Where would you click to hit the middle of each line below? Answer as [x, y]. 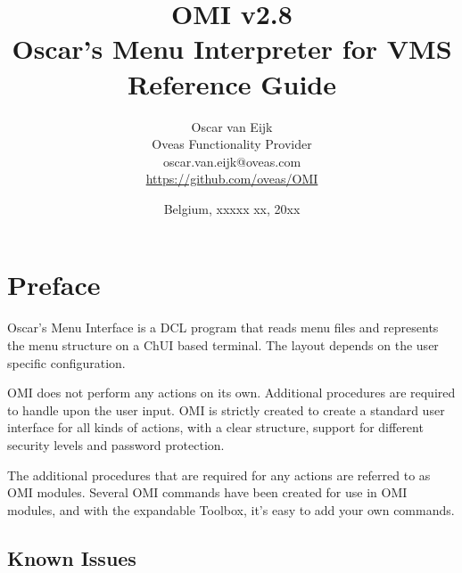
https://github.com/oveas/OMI [232, 179]
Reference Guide [232, 83]
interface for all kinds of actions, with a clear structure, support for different [215, 427]
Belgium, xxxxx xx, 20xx [232, 208]
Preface [54, 285]
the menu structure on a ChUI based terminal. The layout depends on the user [223, 345]
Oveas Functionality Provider [232, 144]
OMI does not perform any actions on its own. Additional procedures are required [231, 393]
